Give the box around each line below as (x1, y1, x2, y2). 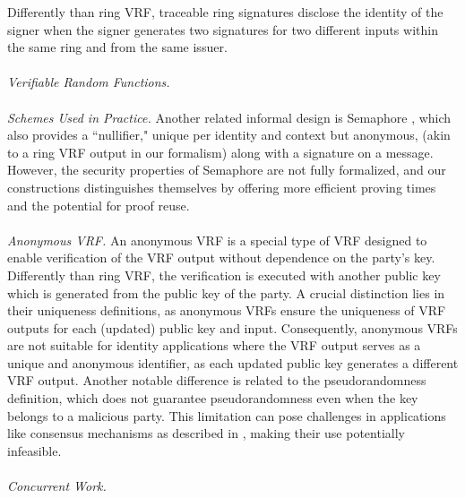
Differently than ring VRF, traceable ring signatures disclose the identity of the (7, 3, 443, 21)
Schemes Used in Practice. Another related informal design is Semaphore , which (7, 107, 452, 126)
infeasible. (7, 441, 62, 459)
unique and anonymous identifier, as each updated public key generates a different (7, 353, 459, 372)
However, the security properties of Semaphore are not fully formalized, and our (7, 160, 446, 179)
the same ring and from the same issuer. (7, 38, 228, 56)
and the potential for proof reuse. (7, 195, 190, 214)
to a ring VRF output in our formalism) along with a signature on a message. (7, 142, 434, 161)
